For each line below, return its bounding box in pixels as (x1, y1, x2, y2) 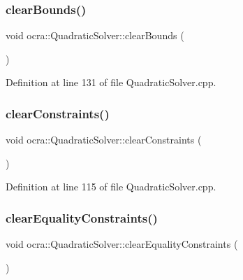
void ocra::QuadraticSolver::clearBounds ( (6, 28, 184, 43)
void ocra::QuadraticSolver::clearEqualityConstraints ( (6, 237, 238, 251)
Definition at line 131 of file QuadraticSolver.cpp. (6, 75, 216, 90)
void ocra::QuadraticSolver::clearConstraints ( (6, 132, 202, 147)
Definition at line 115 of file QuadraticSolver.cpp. (6, 179, 216, 194)
